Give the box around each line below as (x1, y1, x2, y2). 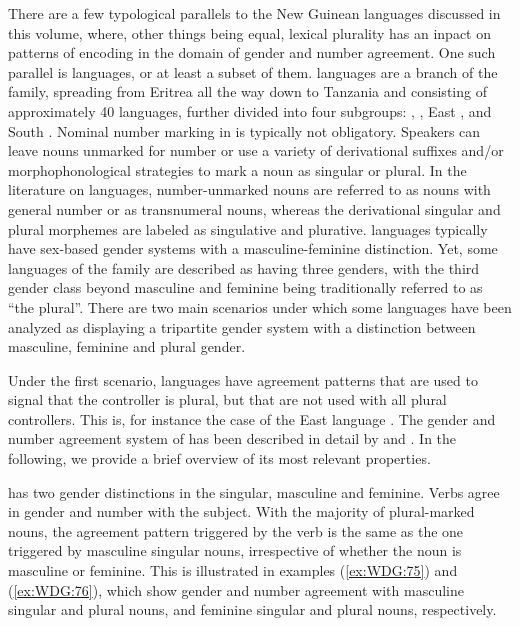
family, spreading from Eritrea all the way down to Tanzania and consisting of (8, 81, 487, 102)
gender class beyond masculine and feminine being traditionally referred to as (8, 277, 483, 298)
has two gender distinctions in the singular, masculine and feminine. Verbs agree (8, 481, 500, 502)
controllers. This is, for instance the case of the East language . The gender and (8, 408, 496, 429)
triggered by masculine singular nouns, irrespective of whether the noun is (8, 540, 462, 561)
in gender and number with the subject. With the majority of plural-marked (8, 501, 475, 522)
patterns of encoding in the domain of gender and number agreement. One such (8, 42, 496, 63)
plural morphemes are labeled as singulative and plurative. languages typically (8, 218, 488, 239)
